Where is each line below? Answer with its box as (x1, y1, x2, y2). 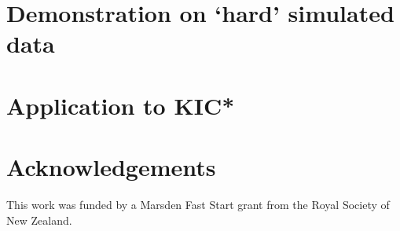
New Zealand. (6, 211, 72, 228)
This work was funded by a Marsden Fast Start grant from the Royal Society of (6, 196, 390, 213)
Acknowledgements (6, 151, 216, 183)
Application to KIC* (6, 89, 235, 121)
